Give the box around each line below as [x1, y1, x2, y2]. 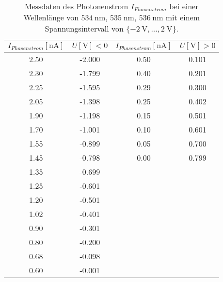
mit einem [165, 12, 200, 23]
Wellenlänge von [23, 12, 79, 23]
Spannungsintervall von [45, 23, 124, 34]
